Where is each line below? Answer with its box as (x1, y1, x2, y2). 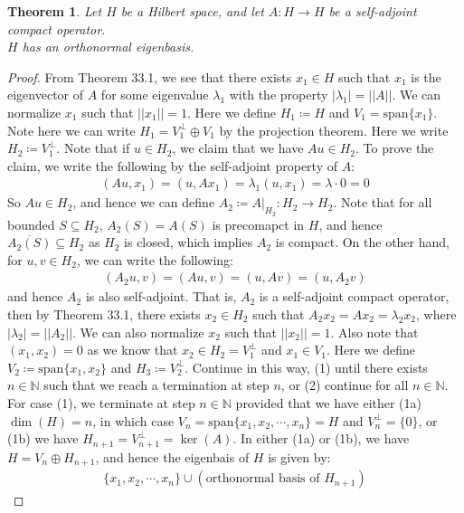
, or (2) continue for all (280, 375, 409, 394)
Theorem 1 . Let (7, 2, 102, 20)
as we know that (87, 340, 178, 359)
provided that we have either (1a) (235, 393, 422, 412)
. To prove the (355, 138, 434, 157)
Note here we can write (7, 120, 136, 139)
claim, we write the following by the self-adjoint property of (7, 156, 337, 175)
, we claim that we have (172, 138, 304, 157)
